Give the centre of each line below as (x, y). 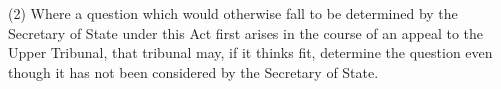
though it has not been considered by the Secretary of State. (193, 71)
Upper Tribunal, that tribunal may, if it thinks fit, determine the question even (250, 52)
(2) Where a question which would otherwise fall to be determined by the (233, 13)
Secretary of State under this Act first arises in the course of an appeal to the (246, 32)
